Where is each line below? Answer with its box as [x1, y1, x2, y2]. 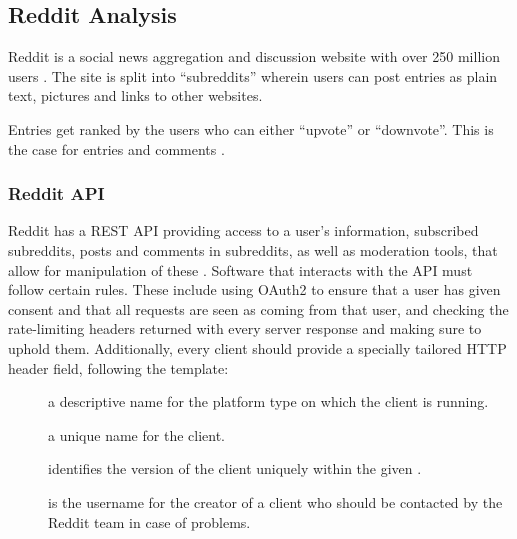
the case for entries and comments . [8, 138, 225, 159]
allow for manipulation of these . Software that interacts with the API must [8, 259, 473, 280]
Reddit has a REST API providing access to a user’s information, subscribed [8, 220, 479, 241]
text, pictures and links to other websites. [8, 85, 263, 106]
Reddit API [8, 181, 105, 206]
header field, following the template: [8, 357, 229, 378]
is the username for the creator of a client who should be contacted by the [48, 491, 503, 512]
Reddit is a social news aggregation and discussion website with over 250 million [8, 46, 500, 67]
